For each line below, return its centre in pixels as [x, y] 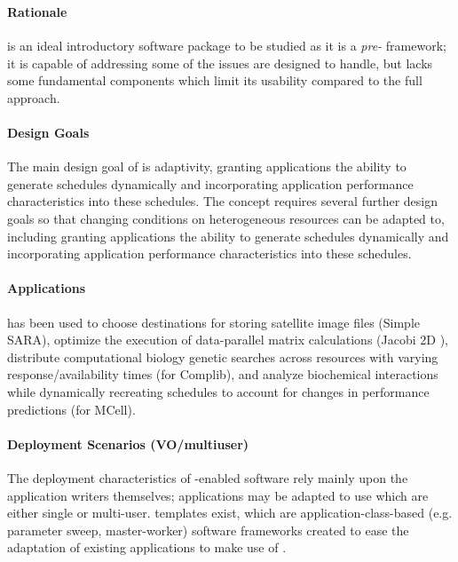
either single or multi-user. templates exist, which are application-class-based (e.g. [230, 513]
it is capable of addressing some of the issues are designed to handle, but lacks [220, 63]
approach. [34, 97]
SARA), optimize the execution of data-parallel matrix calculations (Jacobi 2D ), [228, 340]
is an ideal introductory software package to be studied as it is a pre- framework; [227, 46]
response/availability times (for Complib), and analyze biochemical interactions [223, 374]
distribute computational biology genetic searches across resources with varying [223, 356]
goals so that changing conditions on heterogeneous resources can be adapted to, [226, 219]
